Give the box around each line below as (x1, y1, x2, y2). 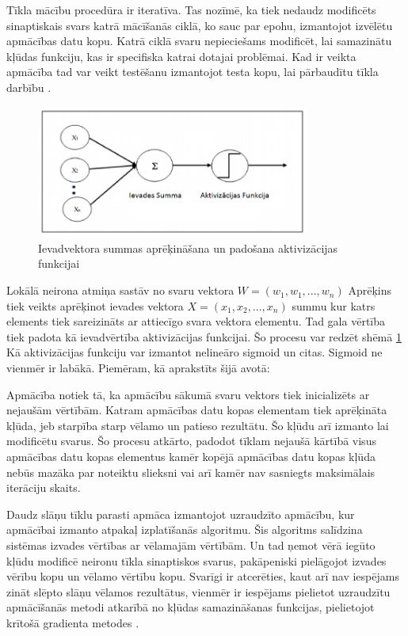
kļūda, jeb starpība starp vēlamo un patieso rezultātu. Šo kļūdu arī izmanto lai (6, 417, 389, 433)
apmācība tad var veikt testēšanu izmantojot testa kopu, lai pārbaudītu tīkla (6, 63, 379, 80)
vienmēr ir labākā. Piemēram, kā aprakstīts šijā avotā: (6, 360, 270, 376)
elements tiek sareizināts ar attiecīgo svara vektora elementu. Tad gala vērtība (6, 313, 386, 329)
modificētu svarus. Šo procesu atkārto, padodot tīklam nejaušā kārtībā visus (6, 432, 376, 449)
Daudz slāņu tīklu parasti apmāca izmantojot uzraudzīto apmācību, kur (6, 505, 355, 522)
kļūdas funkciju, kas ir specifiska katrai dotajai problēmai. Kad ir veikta (6, 48, 357, 64)
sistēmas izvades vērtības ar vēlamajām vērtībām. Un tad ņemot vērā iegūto (6, 536, 376, 553)
